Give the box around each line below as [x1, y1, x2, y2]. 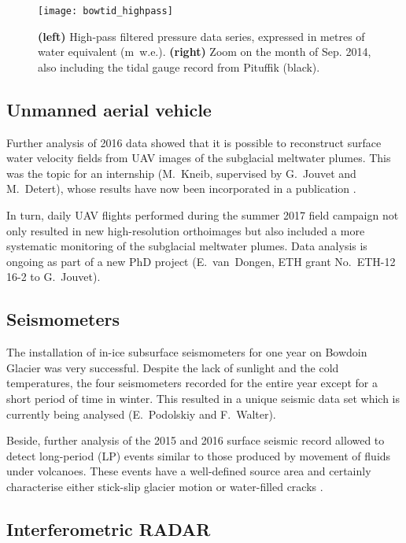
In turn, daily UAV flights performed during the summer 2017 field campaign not [6, 207, 399, 223]
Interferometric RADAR [6, 516, 211, 541]
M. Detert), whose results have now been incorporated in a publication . [6, 180, 356, 197]
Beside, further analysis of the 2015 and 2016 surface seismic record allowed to [6, 432, 385, 449]
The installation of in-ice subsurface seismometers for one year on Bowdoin [6, 344, 367, 360]
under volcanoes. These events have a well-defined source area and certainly [6, 463, 371, 479]
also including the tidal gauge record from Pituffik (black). [38, 58, 320, 75]
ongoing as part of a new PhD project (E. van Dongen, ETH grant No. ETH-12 [6, 253, 396, 269]
